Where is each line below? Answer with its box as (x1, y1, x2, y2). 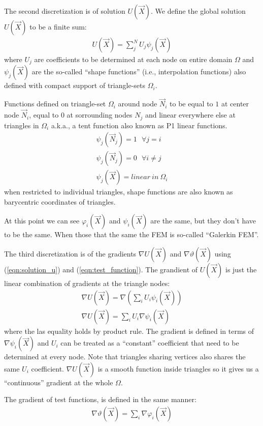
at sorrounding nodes (67, 109, 133, 120)
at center (221, 98, 249, 109)
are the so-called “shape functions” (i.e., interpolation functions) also (31, 66, 246, 77)
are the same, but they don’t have (150, 215, 256, 226)
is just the (225, 264, 257, 275)
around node (118, 98, 157, 109)
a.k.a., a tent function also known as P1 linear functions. (51, 120, 227, 130)
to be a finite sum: (29, 21, 87, 32)
